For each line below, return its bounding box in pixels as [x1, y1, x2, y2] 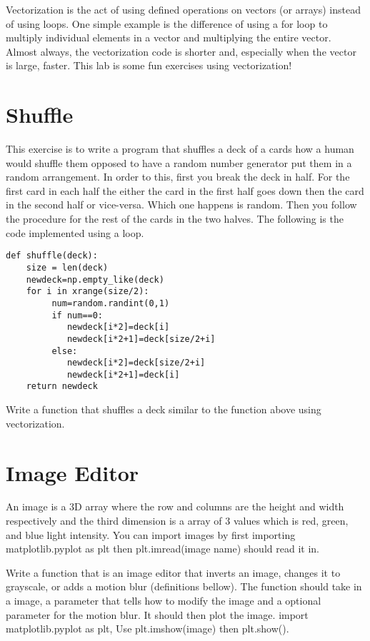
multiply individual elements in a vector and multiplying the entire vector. [6, 30, 331, 45]
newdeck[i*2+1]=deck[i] [66, 369, 180, 380]
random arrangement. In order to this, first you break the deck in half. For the [6, 169, 350, 184]
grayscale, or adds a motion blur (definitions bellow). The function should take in [6, 579, 362, 594]
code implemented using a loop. [6, 225, 144, 240]
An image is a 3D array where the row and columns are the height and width [6, 499, 344, 514]
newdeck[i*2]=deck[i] [66, 322, 170, 333]
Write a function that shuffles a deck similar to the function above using [6, 402, 321, 417]
